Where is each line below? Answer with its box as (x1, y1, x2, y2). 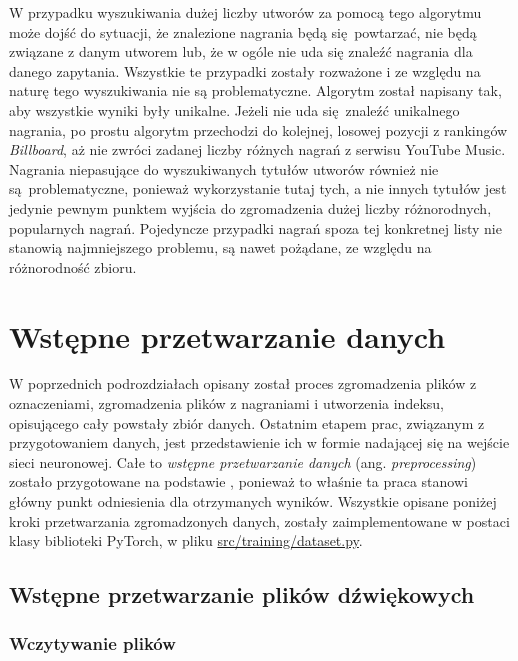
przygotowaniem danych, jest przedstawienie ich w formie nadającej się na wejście (9, 432, 510, 453)
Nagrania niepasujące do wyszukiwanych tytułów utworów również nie (9, 158, 439, 179)
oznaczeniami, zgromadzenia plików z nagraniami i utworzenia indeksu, (9, 393, 444, 414)
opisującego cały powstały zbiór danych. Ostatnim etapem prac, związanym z (9, 412, 485, 433)
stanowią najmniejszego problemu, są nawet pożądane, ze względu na (9, 237, 432, 258)
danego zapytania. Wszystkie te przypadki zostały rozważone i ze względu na (9, 60, 481, 81)
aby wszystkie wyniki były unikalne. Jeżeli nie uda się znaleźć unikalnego (9, 99, 460, 120)
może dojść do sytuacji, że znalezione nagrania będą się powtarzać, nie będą (9, 21, 477, 42)
